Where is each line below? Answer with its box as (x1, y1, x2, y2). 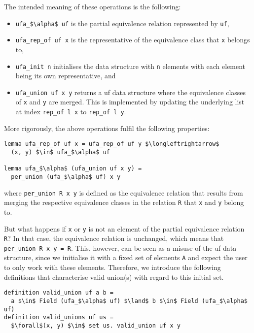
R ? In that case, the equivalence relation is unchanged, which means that (4, 233, 224, 243)
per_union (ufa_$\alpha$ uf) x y (11, 173, 121, 180)
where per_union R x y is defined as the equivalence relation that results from (4, 187, 243, 198)
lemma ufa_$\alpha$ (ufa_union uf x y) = (4, 165, 142, 172)
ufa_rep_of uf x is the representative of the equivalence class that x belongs (15, 34, 250, 45)
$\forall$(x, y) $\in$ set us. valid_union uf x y (11, 322, 181, 329)
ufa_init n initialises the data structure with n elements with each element (15, 61, 246, 71)
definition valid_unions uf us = (4, 314, 113, 321)
